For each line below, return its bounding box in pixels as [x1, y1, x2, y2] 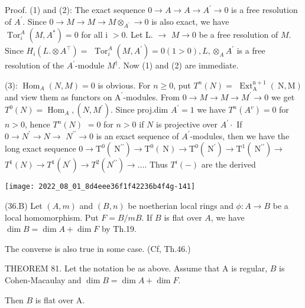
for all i [81, 28, 108, 41]
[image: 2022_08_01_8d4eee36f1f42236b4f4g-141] [5, 182, 196, 191]
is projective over [155, 118, 218, 130]
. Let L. [125, 28, 153, 41]
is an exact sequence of [96, 129, 179, 142]
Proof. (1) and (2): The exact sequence [5, 4, 145, 15]
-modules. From [123, 90, 180, 103]
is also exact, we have [151, 15, 229, 27]
